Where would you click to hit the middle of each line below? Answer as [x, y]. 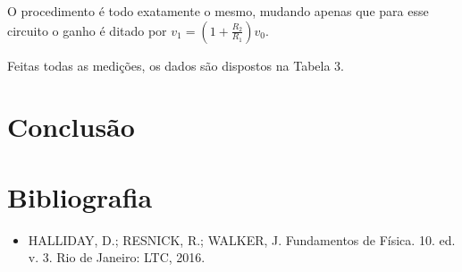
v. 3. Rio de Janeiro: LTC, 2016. [117, 257]
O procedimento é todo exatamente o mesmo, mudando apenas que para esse [218, 11]
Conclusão [71, 127]
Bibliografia [80, 196]
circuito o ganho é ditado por [87, 30]
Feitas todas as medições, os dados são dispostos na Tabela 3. [176, 65]
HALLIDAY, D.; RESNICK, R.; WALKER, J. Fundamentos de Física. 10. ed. [242, 239]
